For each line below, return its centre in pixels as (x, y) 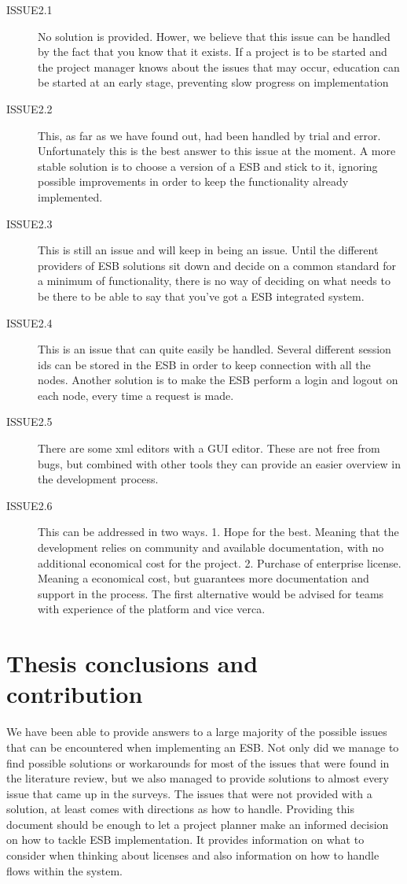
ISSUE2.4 (29, 322)
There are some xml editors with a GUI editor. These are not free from (209, 448)
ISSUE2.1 (29, 9)
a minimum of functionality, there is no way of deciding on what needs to (214, 281)
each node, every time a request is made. (136, 395)
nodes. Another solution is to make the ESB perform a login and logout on (218, 380)
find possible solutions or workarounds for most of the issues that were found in (198, 762)
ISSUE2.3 (29, 223)
